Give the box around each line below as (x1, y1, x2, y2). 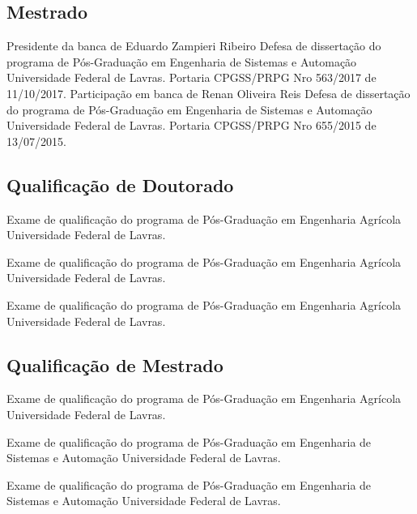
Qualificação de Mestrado (6, 352, 223, 377)
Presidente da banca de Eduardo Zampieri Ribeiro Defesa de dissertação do (6, 37, 381, 54)
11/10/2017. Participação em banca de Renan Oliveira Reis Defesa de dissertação (6, 84, 411, 101)
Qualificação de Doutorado (6, 172, 234, 197)
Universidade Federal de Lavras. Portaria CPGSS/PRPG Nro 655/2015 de (6, 117, 377, 134)
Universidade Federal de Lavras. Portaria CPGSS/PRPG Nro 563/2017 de (6, 69, 377, 86)
